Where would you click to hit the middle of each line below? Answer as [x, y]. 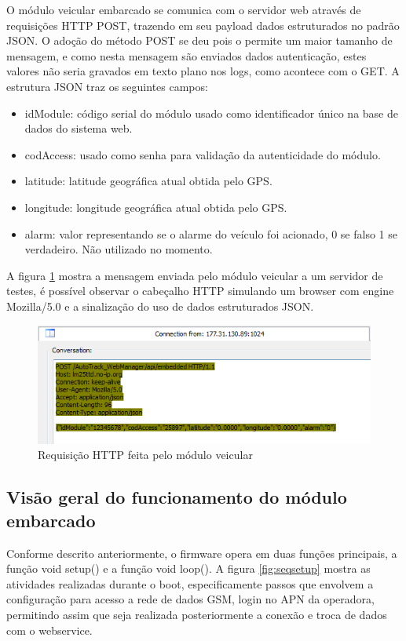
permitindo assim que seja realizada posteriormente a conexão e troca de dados [197, 614]
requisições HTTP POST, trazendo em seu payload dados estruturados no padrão [203, 25]
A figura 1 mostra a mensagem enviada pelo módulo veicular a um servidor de [195, 275]
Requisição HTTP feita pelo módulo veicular [145, 455]
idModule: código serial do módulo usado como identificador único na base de [211, 113]
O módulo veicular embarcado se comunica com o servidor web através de [184, 9]
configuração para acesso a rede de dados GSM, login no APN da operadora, [190, 599]
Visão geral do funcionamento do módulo [177, 497]
